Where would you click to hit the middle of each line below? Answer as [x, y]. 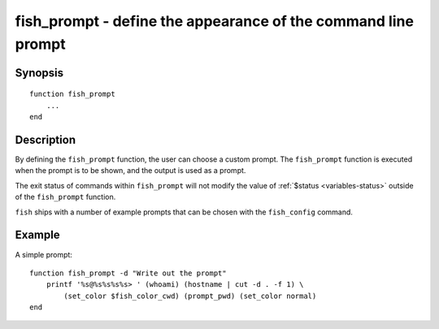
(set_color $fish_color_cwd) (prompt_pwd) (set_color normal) [190, 296]
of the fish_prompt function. [65, 197]
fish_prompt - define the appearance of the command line [215, 21]
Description [46, 139]
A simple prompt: [44, 254]
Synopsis [39, 73]
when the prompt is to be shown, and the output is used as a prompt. [130, 171]
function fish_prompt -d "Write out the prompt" [128, 273]
